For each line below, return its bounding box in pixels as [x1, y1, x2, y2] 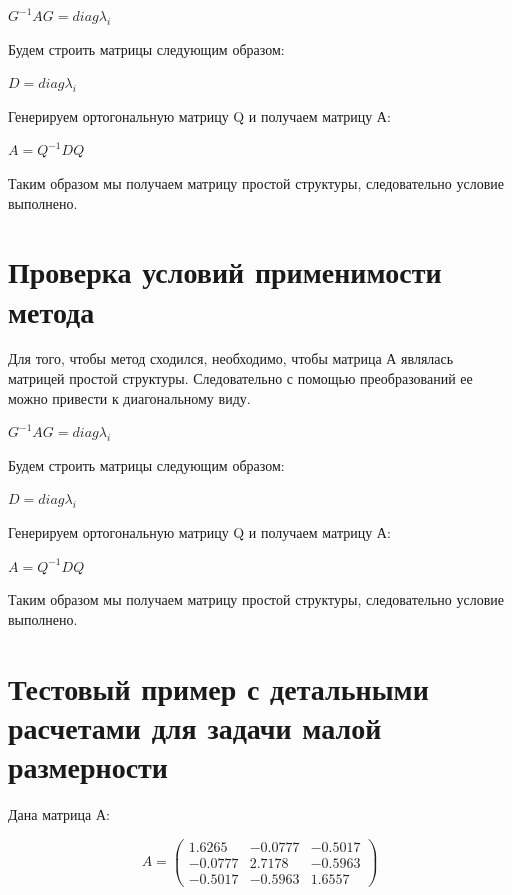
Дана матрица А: [8, 803, 110, 824]
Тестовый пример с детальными [8, 667, 429, 708]
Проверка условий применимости [8, 251, 442, 292]
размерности [8, 745, 168, 786]
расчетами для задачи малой [8, 706, 382, 747]
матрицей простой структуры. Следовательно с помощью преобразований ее [8, 368, 473, 389]
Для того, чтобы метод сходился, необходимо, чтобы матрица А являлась [8, 348, 454, 369]
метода [8, 290, 95, 331]
